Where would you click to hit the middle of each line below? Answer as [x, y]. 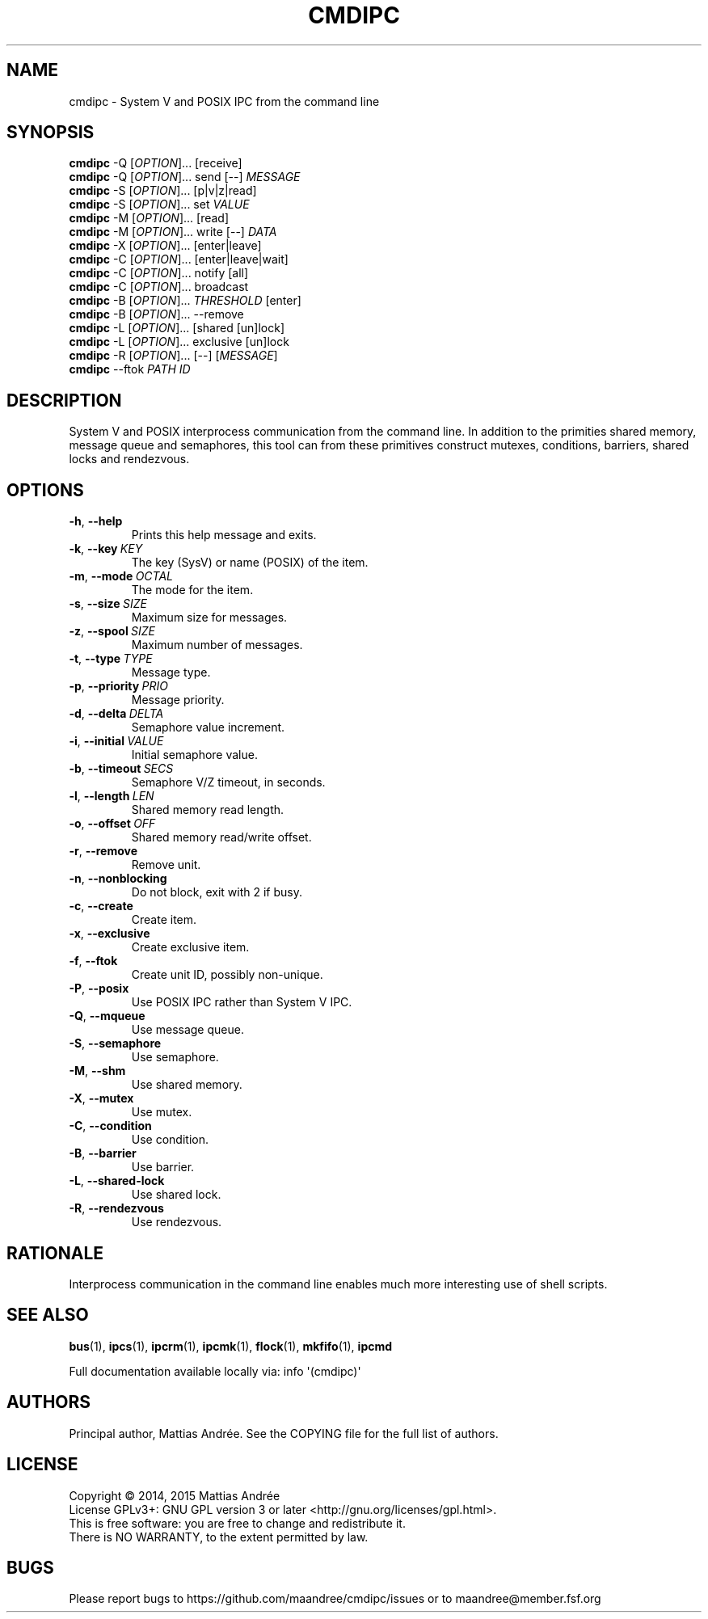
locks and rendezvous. [129, 459]
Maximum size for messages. [209, 618]
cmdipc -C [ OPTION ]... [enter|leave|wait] [179, 259]
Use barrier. [163, 1167]
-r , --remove [103, 851]
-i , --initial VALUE [116, 741]
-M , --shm [97, 1071]
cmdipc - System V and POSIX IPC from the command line [224, 101]
